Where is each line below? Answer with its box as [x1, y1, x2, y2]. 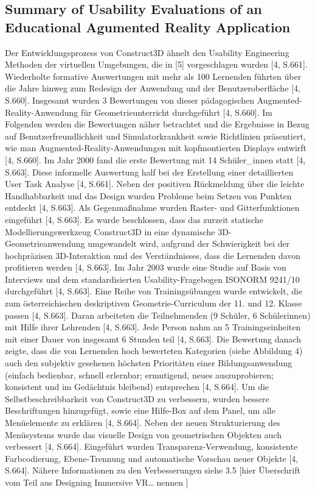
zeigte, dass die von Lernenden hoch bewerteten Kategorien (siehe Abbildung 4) [5, 344, 303, 357]
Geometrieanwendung [5, 237, 85, 250]
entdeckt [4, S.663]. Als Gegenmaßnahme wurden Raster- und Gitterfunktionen [5, 201, 300, 214]
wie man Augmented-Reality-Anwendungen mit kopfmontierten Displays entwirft [5, 141, 307, 154]
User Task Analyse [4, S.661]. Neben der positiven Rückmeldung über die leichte [5, 177, 305, 190]
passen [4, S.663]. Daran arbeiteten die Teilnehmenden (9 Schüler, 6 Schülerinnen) [5, 308, 311, 321]
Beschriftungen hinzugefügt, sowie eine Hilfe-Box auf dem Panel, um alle [5, 404, 275, 417]
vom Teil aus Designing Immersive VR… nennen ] [5, 475, 189, 488]
